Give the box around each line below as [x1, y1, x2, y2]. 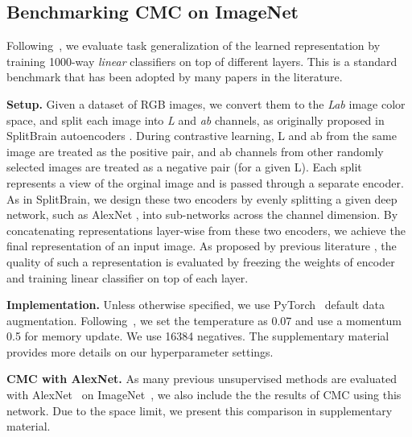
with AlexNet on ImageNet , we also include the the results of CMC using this [6, 386, 402, 403]
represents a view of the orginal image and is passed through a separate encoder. [6, 174, 404, 191]
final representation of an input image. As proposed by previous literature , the [6, 237, 397, 254]
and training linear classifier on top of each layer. [6, 269, 249, 286]
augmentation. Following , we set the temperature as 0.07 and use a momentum [6, 311, 402, 328]
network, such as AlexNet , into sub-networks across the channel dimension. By [6, 206, 398, 223]
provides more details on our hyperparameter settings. [6, 343, 274, 360]
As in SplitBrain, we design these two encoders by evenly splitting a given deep [6, 190, 398, 207]
